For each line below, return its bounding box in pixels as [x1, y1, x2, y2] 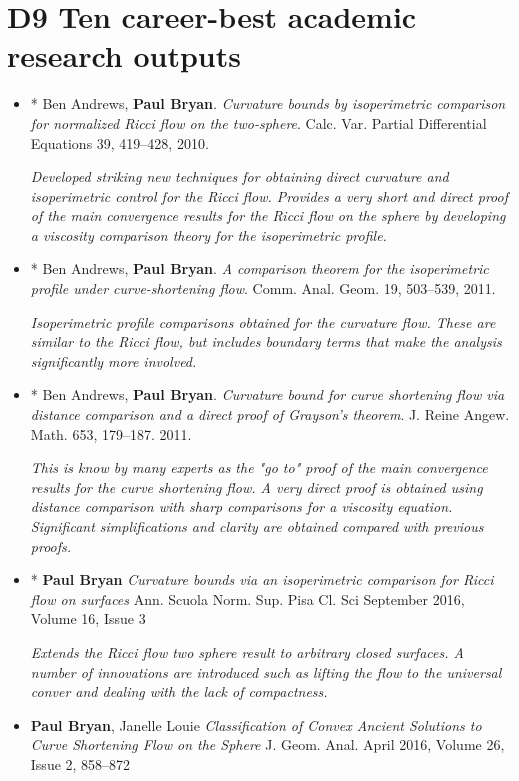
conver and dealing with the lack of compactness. [30, 681, 328, 702]
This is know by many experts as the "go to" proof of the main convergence [30, 457, 488, 478]
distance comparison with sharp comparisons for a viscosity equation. [30, 496, 453, 517]
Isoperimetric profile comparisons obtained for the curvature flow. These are [30, 311, 496, 332]
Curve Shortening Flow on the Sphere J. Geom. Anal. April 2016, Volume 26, [30, 734, 505, 755]
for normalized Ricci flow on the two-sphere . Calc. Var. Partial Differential [30, 112, 487, 133]
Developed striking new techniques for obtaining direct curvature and [30, 166, 449, 187]
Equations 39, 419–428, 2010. [30, 132, 209, 153]
